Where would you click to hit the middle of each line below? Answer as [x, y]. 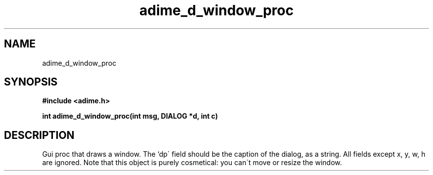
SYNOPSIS [31, 82]
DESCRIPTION [39, 135]
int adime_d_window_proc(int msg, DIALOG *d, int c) [130, 116]
